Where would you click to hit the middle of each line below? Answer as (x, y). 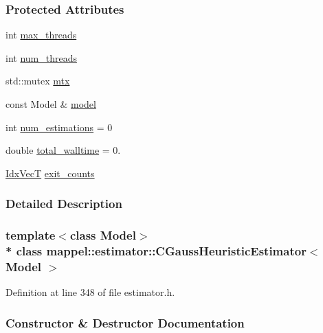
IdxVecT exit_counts (50, 173)
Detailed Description (64, 204)
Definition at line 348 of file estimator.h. (90, 292)
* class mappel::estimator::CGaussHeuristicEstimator (156, 251)
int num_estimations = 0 (59, 127)
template (31, 235)
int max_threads (41, 35)
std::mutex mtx (38, 81)
